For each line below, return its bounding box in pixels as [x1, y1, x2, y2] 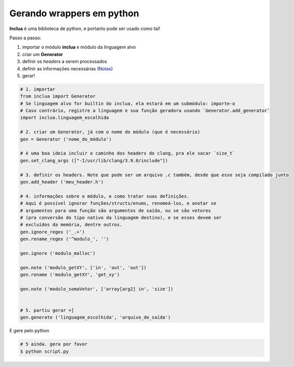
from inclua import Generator [20, 93, 96, 99]
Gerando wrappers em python [9, 8, 140, 19]
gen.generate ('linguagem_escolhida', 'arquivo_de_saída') [20, 314, 171, 321]
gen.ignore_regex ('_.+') [20, 229, 85, 234]
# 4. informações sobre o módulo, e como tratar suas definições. [20, 193, 190, 199]
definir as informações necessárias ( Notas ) [22, 65, 113, 71]
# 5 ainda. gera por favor [20, 342, 88, 347]
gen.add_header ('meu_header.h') [20, 179, 104, 185]
